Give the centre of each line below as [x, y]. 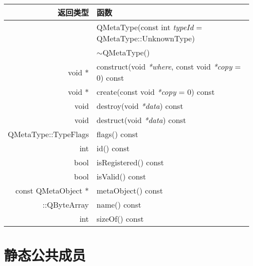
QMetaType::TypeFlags [48, 134]
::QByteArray [66, 204]
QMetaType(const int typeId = [149, 27]
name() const [119, 204]
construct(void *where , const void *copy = [169, 66]
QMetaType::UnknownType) [146, 38]
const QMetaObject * [52, 190]
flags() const [117, 134]
